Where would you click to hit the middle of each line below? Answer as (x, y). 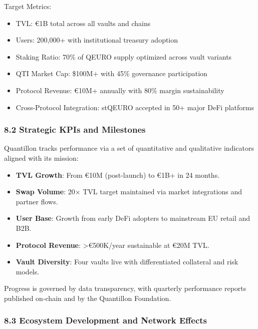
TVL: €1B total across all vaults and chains (83, 23)
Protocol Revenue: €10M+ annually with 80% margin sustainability (120, 90)
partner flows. (37, 201)
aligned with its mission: (41, 157)
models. (28, 271)
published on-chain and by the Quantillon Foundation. (88, 298)
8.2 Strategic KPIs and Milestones (75, 129)
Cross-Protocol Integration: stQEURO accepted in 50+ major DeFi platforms (135, 107)
